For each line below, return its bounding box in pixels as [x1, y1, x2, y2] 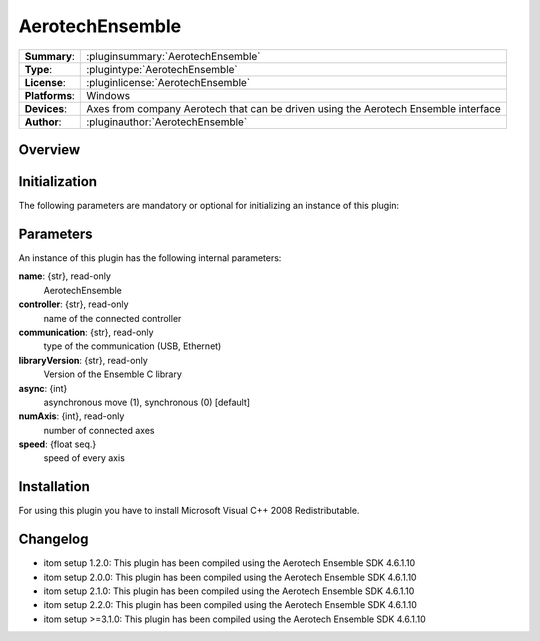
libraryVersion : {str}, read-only [18, 354, 149, 366]
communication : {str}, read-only [18, 326, 154, 338]
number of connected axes [43, 424, 155, 436]
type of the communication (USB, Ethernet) [43, 340, 222, 352]
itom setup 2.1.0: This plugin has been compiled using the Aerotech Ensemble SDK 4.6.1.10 [43, 585, 415, 597]
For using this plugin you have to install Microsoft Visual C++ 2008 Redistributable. [18, 505, 360, 517]
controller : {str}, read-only [18, 298, 129, 310]
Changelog [18, 531, 89, 548]
